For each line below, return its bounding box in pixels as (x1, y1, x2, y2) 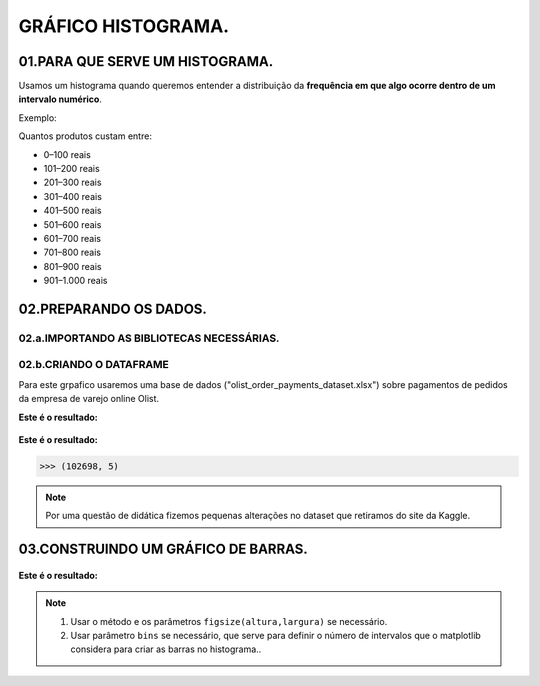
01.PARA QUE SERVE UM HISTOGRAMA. (18, 53, 274, 70)
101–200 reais (43, 163, 100, 175)
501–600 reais (43, 218, 102, 230)
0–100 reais (43, 148, 92, 160)
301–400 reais (43, 190, 102, 202)
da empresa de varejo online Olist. (18, 393, 160, 405)
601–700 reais (43, 232, 102, 244)
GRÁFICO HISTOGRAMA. (18, 15, 230, 37)
